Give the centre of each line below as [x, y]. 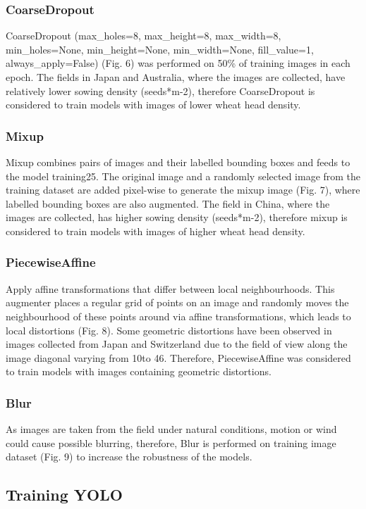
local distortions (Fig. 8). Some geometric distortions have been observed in [169, 330]
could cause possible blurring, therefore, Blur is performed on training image [171, 442]
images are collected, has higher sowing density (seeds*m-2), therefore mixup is [177, 217]
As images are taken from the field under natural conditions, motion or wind [171, 429]
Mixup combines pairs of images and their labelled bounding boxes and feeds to [178, 162]
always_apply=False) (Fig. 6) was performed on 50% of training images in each [178, 63]
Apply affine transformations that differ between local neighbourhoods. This [170, 288]
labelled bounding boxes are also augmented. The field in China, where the [168, 203]
